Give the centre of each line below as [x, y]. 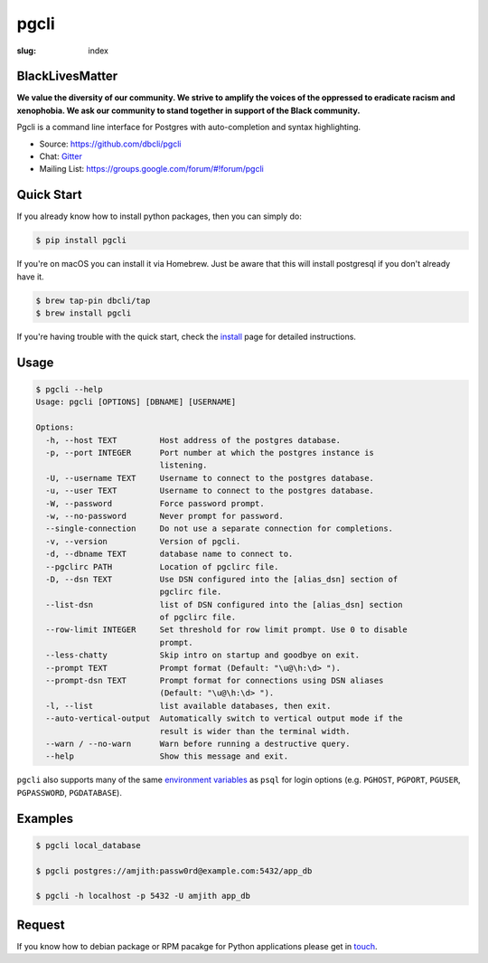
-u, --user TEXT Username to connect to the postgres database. [210, 491]
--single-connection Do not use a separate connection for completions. [219, 529]
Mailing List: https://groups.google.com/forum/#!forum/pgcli [151, 169]
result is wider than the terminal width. [255, 731]
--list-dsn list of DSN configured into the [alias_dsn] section [224, 604]
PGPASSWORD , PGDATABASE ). [69, 792]
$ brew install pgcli [84, 313]
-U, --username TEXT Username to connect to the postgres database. [210, 478]
